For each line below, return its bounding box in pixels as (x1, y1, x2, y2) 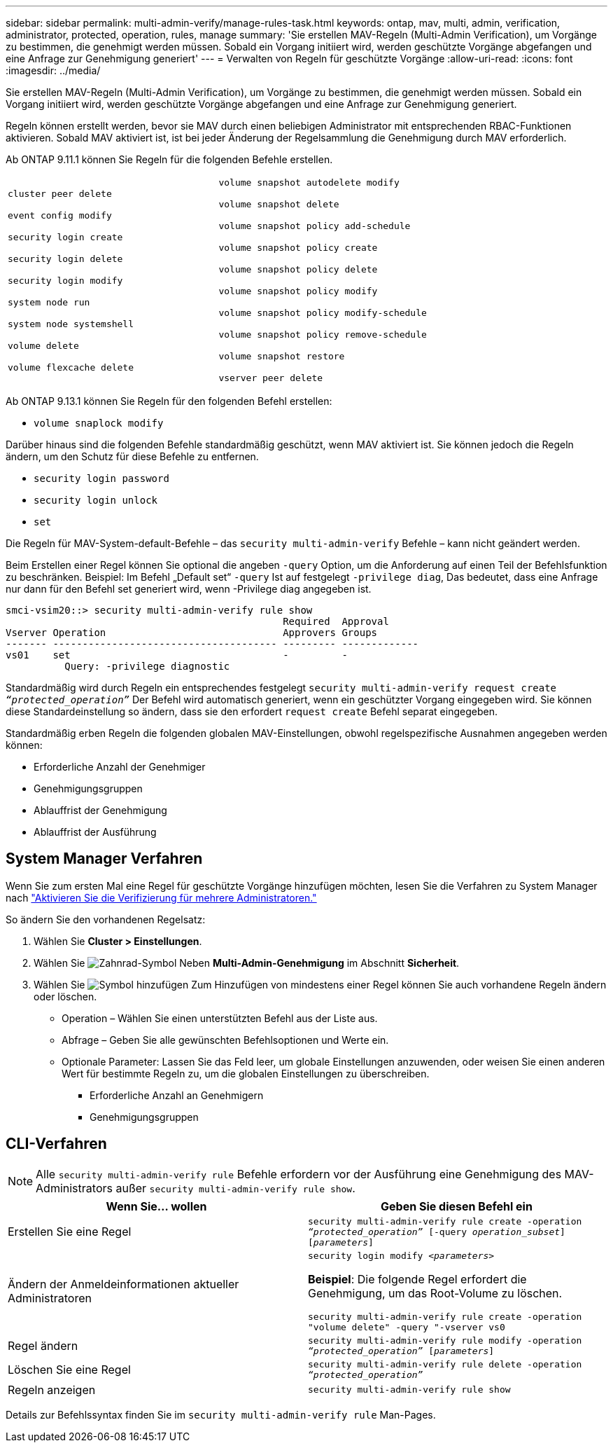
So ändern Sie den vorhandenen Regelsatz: (6, 913, 206, 925)
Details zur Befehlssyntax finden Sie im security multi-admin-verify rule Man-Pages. (6, 1408, 436, 1421)
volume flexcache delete (8, 361, 134, 373)
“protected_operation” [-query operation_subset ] (308, 1226, 565, 1237)
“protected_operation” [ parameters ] (308, 1345, 495, 1356)
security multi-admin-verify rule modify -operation (308, 1335, 582, 1346)
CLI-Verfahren (6, 1135, 107, 1153)
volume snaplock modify (34, 418, 164, 429)
